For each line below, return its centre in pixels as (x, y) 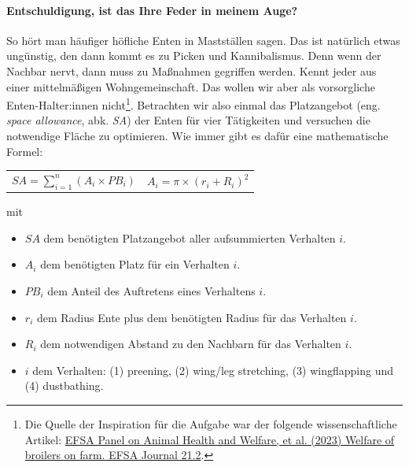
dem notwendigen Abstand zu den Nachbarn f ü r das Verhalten (191, 344)
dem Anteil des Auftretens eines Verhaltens (151, 291)
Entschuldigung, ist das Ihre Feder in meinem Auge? (152, 10)
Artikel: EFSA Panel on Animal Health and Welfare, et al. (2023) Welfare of (210, 439)
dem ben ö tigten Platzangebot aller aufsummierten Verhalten (190, 237)
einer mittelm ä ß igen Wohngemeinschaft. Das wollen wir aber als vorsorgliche (191, 86)
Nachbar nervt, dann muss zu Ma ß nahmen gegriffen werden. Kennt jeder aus (192, 70)
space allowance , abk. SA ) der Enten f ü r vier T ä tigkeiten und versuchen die (188, 120)
